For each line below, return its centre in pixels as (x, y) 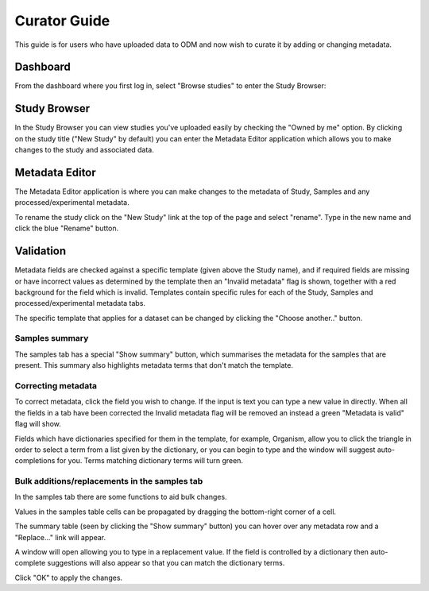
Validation (41, 251)
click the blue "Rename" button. (67, 228)
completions (35, 461)
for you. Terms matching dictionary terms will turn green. (150, 461)
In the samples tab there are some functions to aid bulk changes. (121, 497)
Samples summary (52, 338)
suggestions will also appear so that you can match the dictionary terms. (166, 563)
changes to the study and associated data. (84, 150)
